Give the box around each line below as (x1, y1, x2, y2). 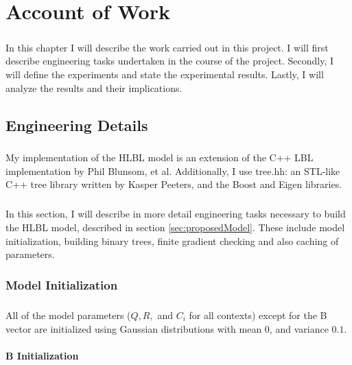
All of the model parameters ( (5, 308, 131, 322)
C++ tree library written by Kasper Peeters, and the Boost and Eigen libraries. (5, 177, 342, 191)
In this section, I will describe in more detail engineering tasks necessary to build (5, 207, 346, 221)
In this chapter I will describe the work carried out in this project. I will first (5, 40, 329, 54)
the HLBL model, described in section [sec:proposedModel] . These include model (5, 220, 345, 235)
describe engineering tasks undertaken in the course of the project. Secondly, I (5, 54, 334, 68)
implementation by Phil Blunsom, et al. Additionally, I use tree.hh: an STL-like (5, 163, 340, 178)
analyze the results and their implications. (5, 80, 183, 95)
